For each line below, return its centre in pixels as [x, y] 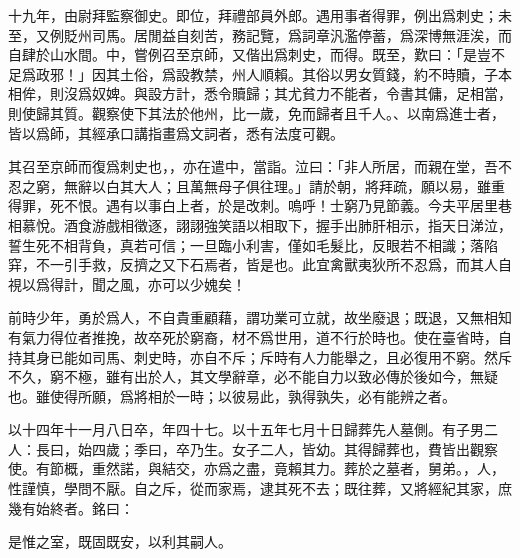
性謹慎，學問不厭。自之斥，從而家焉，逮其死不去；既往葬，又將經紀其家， [253, 488]
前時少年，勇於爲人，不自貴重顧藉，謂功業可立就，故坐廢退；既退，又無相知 [260, 317]
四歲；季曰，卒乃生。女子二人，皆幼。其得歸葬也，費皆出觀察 [294, 448]
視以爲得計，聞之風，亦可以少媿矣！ [127, 283]
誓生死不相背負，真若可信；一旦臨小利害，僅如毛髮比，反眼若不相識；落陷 [253, 244]
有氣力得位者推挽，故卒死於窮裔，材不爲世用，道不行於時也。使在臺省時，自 [260, 336]
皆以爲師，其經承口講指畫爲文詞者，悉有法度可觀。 [176, 132]
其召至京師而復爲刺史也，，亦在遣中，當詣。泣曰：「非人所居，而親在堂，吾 [253, 166]
